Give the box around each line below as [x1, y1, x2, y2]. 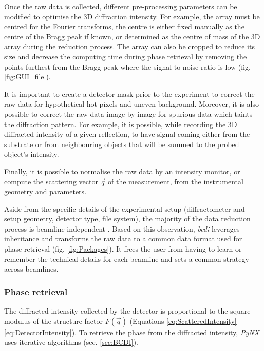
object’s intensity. [4, 149, 59, 159]
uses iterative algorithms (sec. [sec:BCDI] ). [4, 337, 138, 347]
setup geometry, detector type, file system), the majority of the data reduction [4, 213, 251, 224]
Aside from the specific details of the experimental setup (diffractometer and [4, 203, 245, 214]
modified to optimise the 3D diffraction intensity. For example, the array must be [4, 11, 260, 22]
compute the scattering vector [4, 176, 98, 187]
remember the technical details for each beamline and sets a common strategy [4, 253, 249, 264]
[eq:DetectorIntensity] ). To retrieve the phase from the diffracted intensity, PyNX [4, 326, 260, 337]
